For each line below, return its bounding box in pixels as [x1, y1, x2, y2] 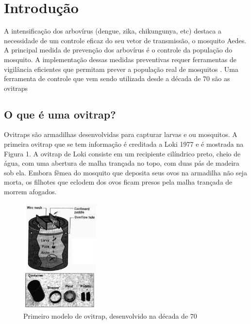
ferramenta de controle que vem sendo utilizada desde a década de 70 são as [4, 73, 230, 84]
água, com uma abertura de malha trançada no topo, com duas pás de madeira [4, 158, 239, 168]
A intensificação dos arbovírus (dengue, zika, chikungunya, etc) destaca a [4, 26, 221, 36]
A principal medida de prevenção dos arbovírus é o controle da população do [4, 45, 233, 55]
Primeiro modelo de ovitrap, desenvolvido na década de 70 [23, 310, 197, 321]
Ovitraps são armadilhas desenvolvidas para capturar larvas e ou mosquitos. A [4, 129, 237, 139]
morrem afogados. [4, 187, 57, 197]
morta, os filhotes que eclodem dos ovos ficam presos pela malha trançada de [4, 177, 233, 187]
